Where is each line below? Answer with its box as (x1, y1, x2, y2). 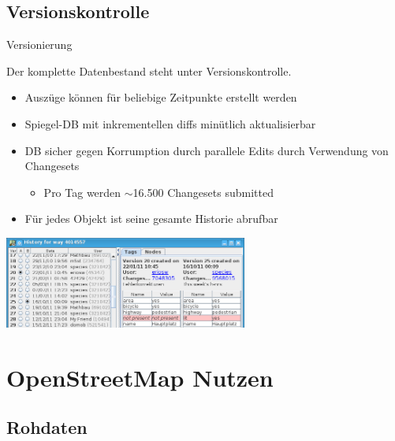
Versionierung (6, 36, 73, 53)
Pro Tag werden (43, 183, 121, 200)
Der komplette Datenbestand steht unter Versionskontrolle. (6, 62, 292, 79)
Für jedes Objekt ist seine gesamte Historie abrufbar (24, 210, 278, 227)
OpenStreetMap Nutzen (6, 361, 274, 393)
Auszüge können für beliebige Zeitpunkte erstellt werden (24, 89, 297, 106)
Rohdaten (6, 415, 88, 439)
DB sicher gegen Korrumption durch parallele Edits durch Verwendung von (24, 142, 389, 158)
